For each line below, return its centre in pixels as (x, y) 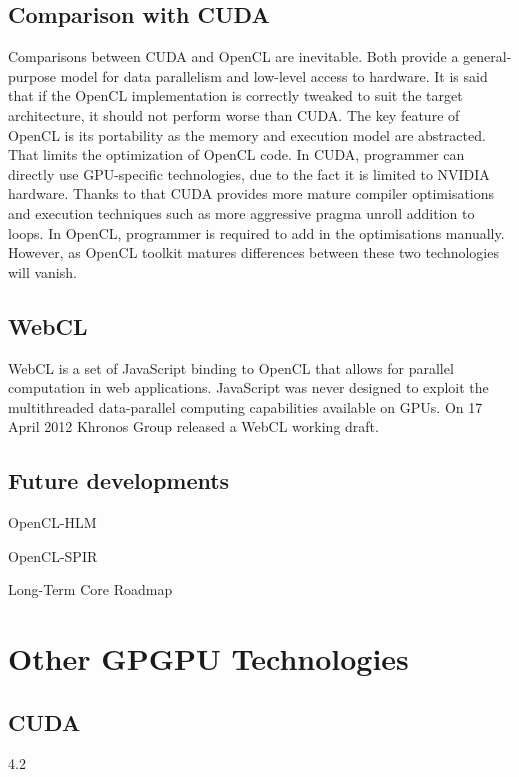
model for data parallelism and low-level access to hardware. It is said (274, 75)
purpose (32, 75)
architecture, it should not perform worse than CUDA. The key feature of (234, 114)
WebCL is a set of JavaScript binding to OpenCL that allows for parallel (231, 367)
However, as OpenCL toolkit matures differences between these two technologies (253, 252)
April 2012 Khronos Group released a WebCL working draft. (193, 426)
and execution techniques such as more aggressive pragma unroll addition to (241, 212)
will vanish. (42, 271)
